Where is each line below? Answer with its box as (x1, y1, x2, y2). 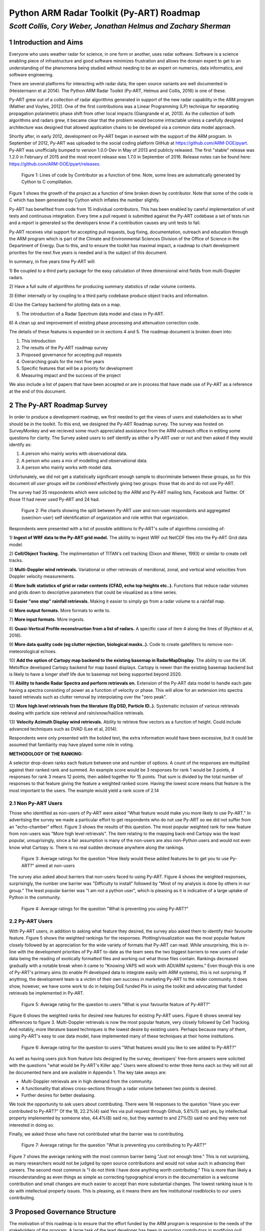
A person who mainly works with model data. (21, 464, 113, 470)
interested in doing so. (9, 1122, 54, 1128)
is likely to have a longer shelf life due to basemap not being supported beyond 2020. (9, 671, 182, 677)
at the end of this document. (9, 388, 66, 394)
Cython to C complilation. (21, 179, 73, 185)
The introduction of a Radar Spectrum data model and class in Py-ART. (21, 311, 164, 317)
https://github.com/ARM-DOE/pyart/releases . (9, 161, 101, 167)
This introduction (21, 338, 56, 344)
